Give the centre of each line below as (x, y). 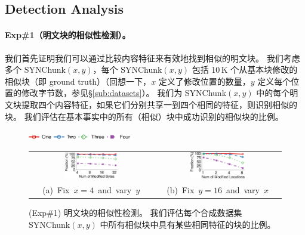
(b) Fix (181, 190)
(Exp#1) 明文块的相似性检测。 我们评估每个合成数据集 (135, 213)
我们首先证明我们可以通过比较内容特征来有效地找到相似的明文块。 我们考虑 (152, 58)
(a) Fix (56, 190)
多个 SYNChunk (35, 69)
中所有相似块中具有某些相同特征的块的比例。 (188, 224)
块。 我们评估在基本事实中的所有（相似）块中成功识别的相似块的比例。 (144, 116)
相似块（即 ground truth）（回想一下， (78, 81)
